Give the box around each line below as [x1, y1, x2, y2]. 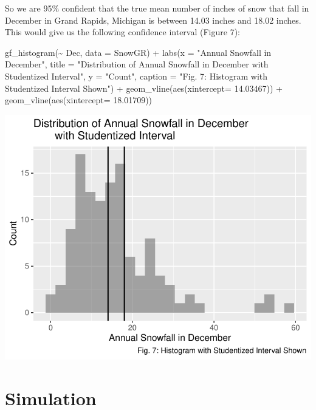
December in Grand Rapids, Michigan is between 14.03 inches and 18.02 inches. [5, 13, 301, 26]
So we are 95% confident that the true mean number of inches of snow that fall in [5, 2, 309, 14]
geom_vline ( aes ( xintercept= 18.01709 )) [5, 94, 153, 106]
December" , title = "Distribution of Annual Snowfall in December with [5, 58, 269, 70]
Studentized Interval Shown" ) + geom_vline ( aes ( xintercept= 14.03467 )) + [5, 81, 283, 94]
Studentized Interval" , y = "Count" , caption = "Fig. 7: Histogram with [5, 69, 268, 82]
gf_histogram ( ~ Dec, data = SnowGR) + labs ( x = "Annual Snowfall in [5, 46, 272, 58]
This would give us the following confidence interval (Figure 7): [5, 26, 240, 38]
